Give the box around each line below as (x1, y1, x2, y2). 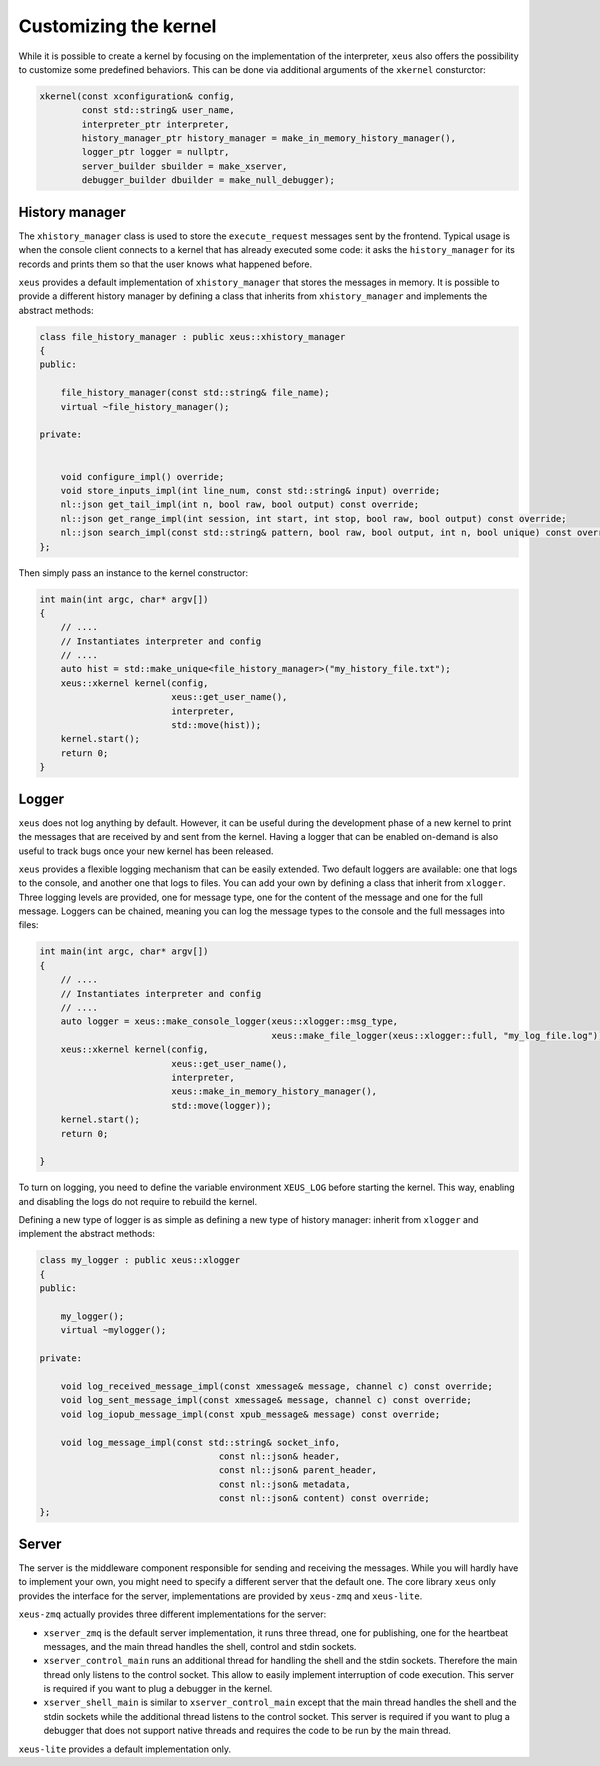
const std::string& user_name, (81, 105, 235, 116)
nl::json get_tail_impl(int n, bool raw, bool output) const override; (60, 499, 420, 510)
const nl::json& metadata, (218, 1478, 351, 1490)
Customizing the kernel (18, 15, 217, 37)
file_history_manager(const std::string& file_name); (60, 387, 330, 399)
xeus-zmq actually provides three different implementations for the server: (18, 1608, 327, 1620)
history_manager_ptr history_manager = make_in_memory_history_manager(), (81, 133, 457, 144)
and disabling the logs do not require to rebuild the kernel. (18, 1195, 258, 1207)
